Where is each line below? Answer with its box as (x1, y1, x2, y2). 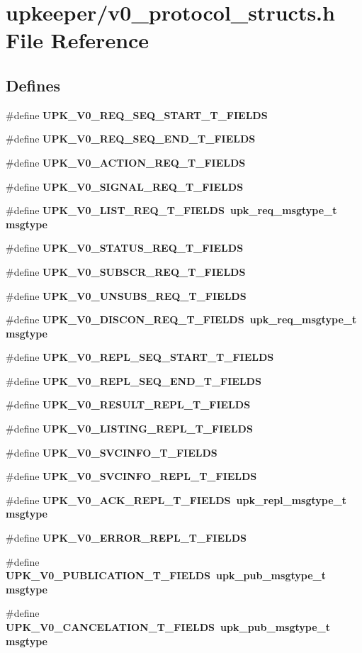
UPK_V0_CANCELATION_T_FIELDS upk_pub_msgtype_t (6, 620, 330, 635)
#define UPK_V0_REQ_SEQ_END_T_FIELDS (6, 131, 256, 146)
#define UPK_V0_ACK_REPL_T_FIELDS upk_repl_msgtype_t (6, 492, 347, 507)
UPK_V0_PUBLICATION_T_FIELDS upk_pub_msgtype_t (6, 568, 326, 583)
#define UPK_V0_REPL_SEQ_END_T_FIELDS (6, 373, 261, 388)
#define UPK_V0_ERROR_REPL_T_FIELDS (6, 530, 247, 545)
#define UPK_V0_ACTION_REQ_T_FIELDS (6, 155, 246, 169)
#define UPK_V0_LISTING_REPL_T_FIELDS (6, 421, 253, 436)
